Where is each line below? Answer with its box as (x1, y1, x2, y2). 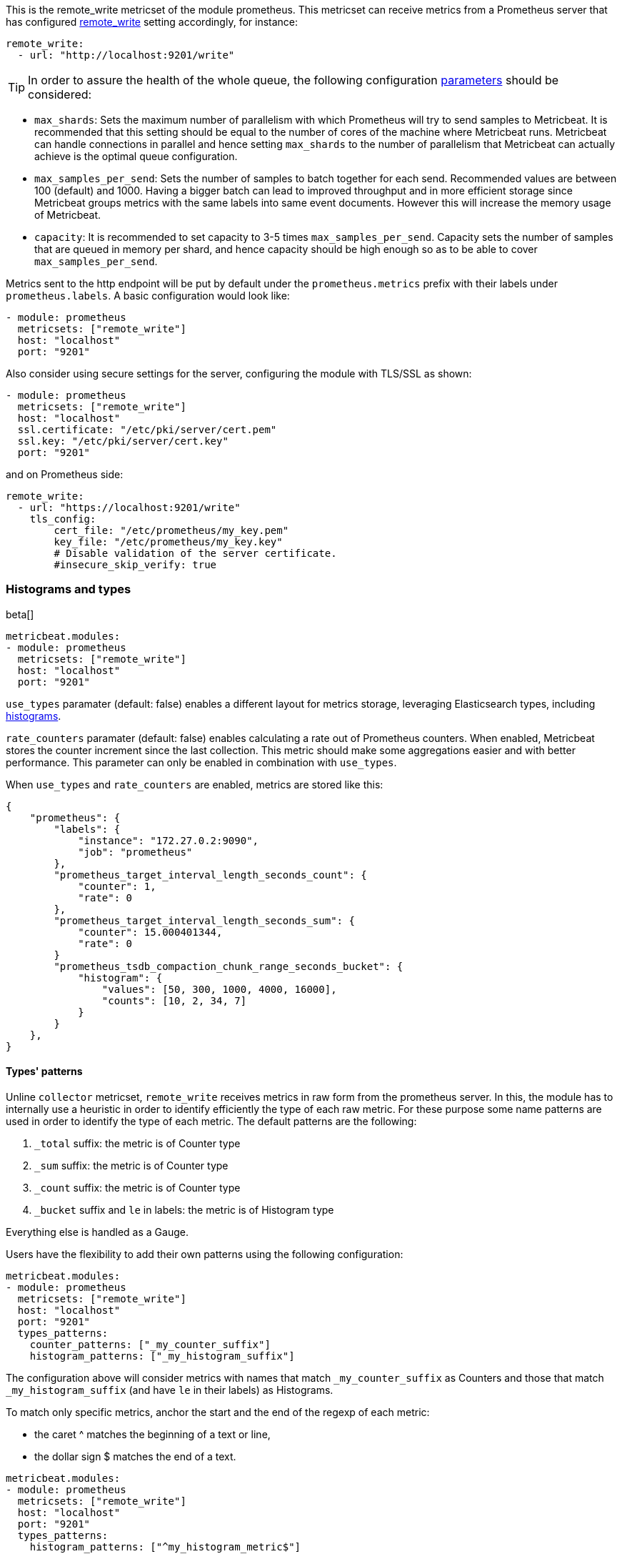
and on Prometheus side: (6, 468, 124, 480)
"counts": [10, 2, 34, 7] (101, 994, 247, 1006)
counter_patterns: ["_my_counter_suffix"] (29, 1338, 271, 1350)
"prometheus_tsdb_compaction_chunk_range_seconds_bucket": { (54, 960, 403, 972)
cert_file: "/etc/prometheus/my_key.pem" (54, 525, 289, 536)
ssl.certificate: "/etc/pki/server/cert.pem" (17, 424, 277, 435)
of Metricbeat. (34, 209, 101, 221)
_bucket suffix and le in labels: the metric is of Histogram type (34, 1203, 334, 1216)
